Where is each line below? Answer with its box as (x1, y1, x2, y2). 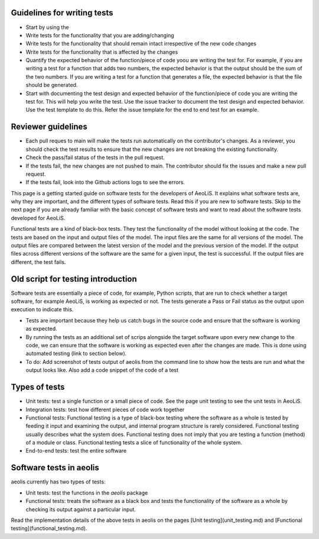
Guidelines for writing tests (11, 8, 113, 18)
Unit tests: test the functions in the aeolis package (25, 489, 148, 496)
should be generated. (25, 82, 78, 89)
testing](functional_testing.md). (11, 525, 87, 532)
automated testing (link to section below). (25, 350, 127, 357)
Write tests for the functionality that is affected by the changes (25, 48, 178, 56)
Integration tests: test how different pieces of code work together (25, 406, 185, 413)
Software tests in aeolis (11, 463, 100, 473)
